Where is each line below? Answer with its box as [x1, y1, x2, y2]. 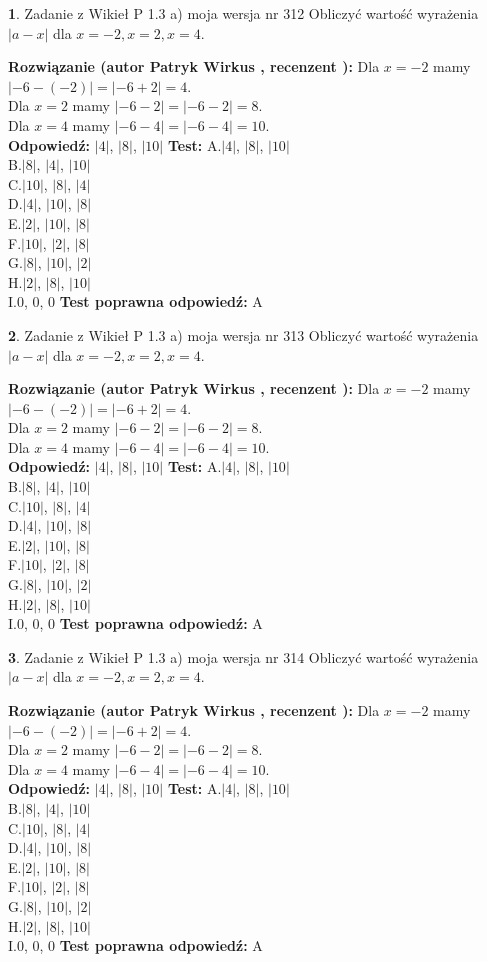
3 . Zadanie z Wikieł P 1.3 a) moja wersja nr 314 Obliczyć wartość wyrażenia [8, 646, 479, 667]
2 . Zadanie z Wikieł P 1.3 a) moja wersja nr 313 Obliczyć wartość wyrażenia [8, 324, 479, 345]
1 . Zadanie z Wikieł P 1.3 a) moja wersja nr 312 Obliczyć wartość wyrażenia [8, 3, 479, 23]
